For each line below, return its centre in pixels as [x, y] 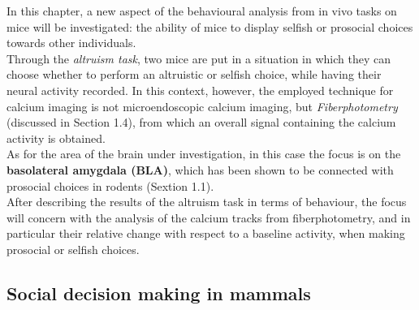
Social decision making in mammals [159, 293]
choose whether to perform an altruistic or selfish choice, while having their [194, 74]
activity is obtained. [56, 138]
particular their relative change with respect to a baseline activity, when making [206, 233]
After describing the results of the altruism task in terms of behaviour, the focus [207, 202]
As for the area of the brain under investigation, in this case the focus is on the [204, 154]
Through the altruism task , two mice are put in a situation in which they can [199, 58]
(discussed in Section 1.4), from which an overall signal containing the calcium [201, 122]
